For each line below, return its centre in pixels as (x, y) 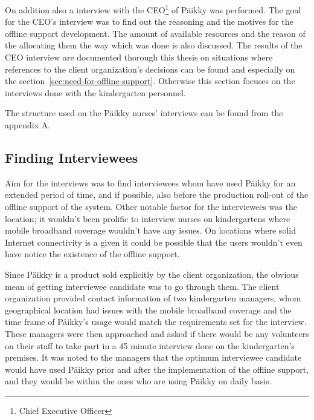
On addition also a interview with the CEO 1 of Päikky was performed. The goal (153, 9)
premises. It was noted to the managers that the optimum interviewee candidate (153, 357)
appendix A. (28, 125)
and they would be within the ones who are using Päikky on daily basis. (138, 381)
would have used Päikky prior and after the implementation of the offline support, (157, 369)
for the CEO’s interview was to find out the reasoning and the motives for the (149, 21)
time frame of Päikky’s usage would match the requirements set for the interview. (156, 322)
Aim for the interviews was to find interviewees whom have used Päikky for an (150, 182)
